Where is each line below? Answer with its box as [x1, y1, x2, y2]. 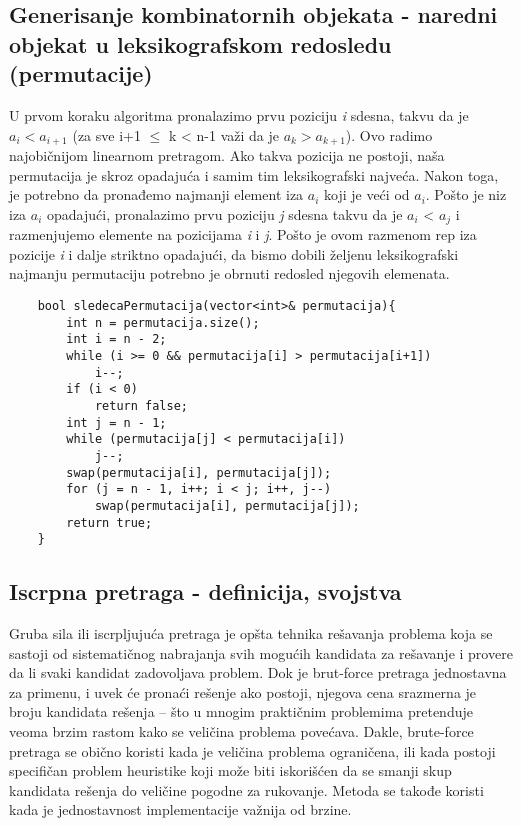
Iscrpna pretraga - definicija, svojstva [9, 576, 402, 607]
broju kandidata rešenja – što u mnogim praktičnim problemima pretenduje [9, 701, 473, 722]
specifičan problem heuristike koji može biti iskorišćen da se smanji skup [9, 760, 452, 781]
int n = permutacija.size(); [66, 315, 260, 330]
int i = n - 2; [66, 332, 167, 347]
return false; [94, 398, 188, 413]
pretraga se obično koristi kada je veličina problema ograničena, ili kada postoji [9, 740, 496, 761]
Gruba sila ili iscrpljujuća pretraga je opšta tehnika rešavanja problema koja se [9, 623, 493, 644]
